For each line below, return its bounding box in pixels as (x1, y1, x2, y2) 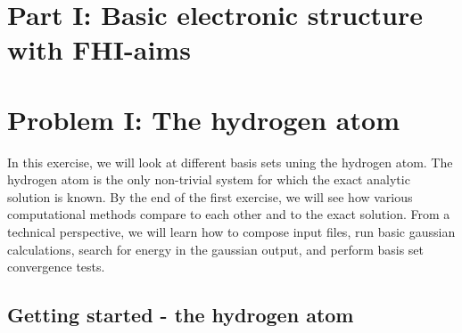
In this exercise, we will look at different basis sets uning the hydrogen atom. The (7, 152, 453, 171)
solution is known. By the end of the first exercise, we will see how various (7, 187, 413, 206)
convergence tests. (7, 257, 105, 276)
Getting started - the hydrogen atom (7, 301, 354, 329)
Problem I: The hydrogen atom (7, 101, 400, 137)
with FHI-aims (7, 31, 191, 68)
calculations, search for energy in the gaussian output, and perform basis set (7, 240, 425, 258)
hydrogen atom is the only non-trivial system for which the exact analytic (7, 170, 410, 189)
